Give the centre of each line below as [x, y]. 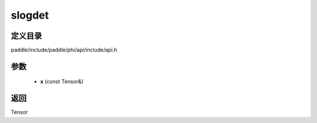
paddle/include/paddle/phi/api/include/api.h [64, 50]
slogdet [30, 15]
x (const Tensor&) [62, 82]
